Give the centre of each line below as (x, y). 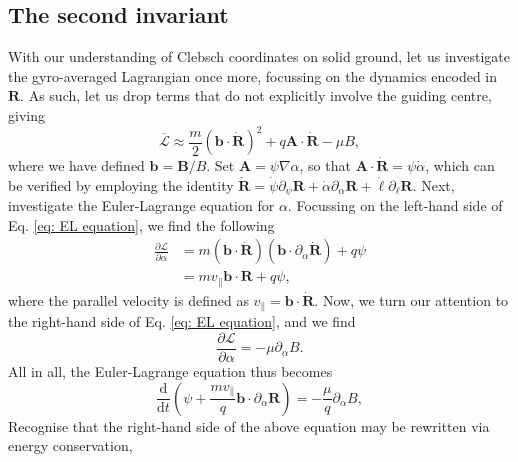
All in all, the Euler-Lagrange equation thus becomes (170, 370)
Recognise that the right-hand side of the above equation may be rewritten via (249, 425)
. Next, (433, 184)
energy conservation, (70, 445)
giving (26, 114)
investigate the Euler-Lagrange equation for (141, 205)
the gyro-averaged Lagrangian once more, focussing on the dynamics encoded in (253, 75)
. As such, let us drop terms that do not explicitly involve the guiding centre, (256, 95)
